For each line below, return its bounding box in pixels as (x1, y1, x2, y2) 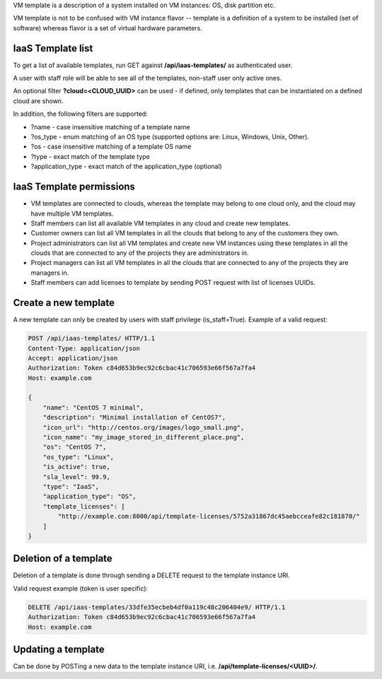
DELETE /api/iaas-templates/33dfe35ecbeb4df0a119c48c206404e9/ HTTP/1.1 (28, 603, 286, 611)
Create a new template (13, 297, 115, 309)
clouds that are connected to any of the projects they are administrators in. (30, 249, 249, 257)
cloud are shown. (13, 96, 64, 105)
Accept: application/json (28, 354, 118, 362)
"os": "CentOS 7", (42, 443, 107, 451)
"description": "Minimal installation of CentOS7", (42, 413, 226, 422)
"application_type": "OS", (42, 492, 137, 501)
